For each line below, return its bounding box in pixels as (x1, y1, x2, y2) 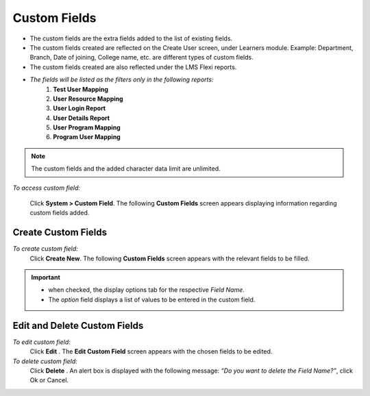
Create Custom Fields (12, 227, 108, 238)
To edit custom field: (12, 338, 71, 346)
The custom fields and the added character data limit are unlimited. (31, 164, 221, 173)
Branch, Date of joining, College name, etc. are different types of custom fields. (29, 53, 254, 62)
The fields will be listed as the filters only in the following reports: (29, 75, 214, 84)
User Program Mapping (53, 123, 121, 132)
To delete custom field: (12, 357, 78, 365)
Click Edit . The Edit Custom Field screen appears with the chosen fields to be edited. (29, 347, 273, 356)
